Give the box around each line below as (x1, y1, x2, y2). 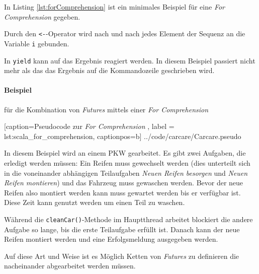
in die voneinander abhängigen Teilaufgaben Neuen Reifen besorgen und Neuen (4, 167, 248, 178)
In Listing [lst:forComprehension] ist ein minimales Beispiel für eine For (4, 2, 225, 12)
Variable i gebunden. (4, 38, 69, 48)
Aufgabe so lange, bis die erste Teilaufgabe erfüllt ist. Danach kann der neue (4, 224, 240, 234)
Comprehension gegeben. (4, 11, 80, 22)
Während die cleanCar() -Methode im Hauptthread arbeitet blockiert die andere (4, 214, 253, 224)
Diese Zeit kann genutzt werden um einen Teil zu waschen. (4, 197, 185, 208)
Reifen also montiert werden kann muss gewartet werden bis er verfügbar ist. (4, 187, 241, 197)
